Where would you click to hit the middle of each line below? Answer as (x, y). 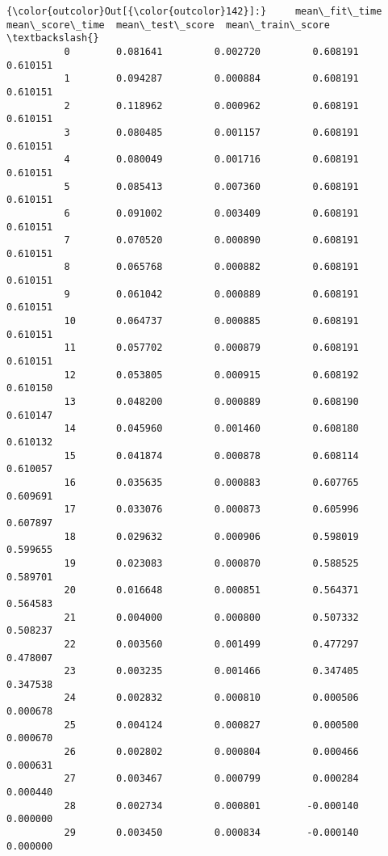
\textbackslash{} (53, 38)
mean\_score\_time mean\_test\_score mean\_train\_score (168, 25)
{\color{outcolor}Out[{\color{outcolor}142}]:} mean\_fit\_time (194, 11)
